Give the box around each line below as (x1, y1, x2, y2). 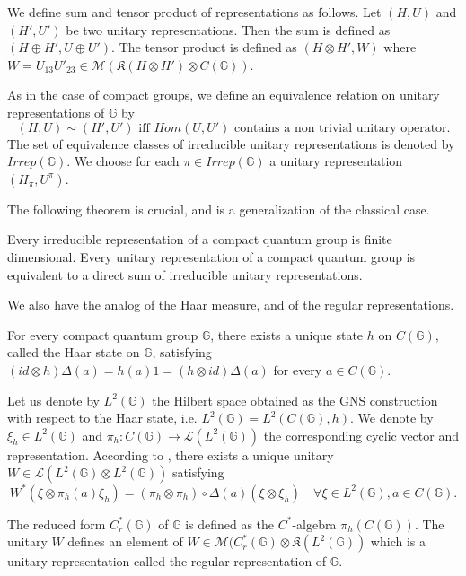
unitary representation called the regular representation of (7, 552, 327, 571)
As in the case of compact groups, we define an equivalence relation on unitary (7, 85, 440, 104)
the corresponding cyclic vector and (263, 425, 459, 444)
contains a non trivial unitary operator (233, 121, 447, 135)
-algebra (292, 514, 337, 533)
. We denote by (349, 408, 434, 427)
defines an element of (67, 532, 183, 551)
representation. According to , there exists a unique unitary (7, 445, 334, 464)
